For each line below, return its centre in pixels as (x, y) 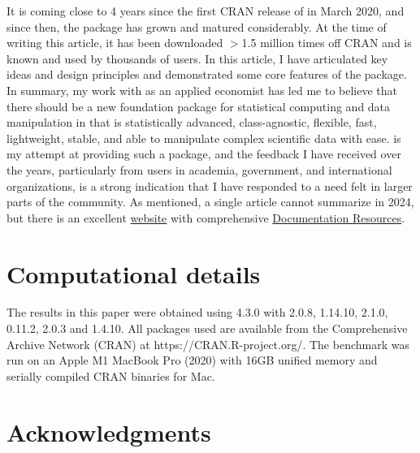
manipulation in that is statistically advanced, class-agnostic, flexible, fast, (192, 122)
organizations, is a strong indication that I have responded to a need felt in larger (210, 186)
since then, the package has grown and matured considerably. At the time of (197, 26)
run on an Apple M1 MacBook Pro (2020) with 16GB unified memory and (192, 360)
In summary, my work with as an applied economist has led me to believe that (202, 90)
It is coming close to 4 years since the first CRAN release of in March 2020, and (206, 11)
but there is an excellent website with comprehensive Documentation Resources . (206, 217)
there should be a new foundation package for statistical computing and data (199, 106)
